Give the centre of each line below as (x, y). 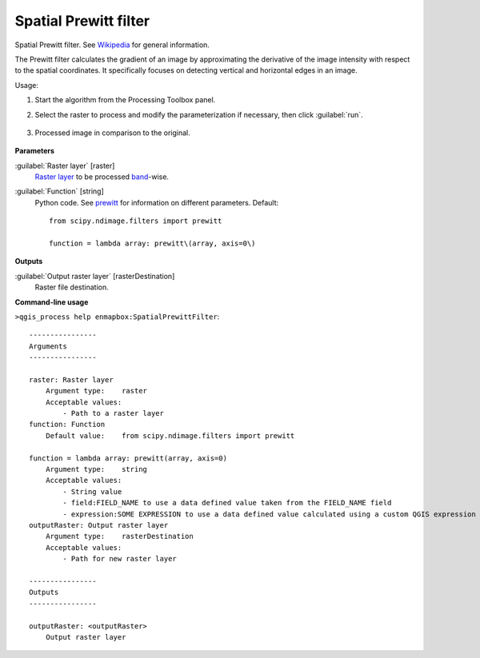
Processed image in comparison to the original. (113, 133)
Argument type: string (96, 469)
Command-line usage (52, 302)
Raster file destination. (72, 287)
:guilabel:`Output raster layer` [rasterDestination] (95, 276)
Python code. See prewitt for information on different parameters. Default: (157, 202)
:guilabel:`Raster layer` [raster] (65, 165)
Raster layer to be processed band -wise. (102, 177)
